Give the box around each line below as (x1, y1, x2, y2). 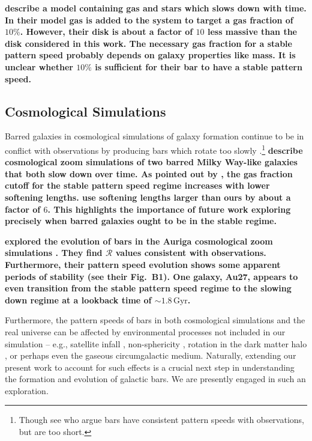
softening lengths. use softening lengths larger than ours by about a (5, 190, 291, 203)
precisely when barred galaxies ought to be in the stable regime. (5, 214, 277, 227)
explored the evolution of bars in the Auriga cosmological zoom (5, 234, 273, 247)
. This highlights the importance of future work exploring (47, 202, 291, 215)
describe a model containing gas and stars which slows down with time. (5, 2, 307, 14)
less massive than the (207, 25, 297, 38)
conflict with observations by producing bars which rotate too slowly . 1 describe (5, 142, 303, 156)
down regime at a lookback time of (5, 293, 152, 306)
